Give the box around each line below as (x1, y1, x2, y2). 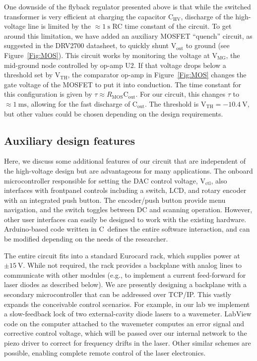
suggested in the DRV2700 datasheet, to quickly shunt (4, 40, 169, 51)
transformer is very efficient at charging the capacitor (4, 11, 166, 21)
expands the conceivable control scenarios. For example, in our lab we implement (4, 299, 250, 309)
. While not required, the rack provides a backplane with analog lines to (23, 260, 242, 270)
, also (211, 175, 227, 185)
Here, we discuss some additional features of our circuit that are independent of (4, 156, 246, 166)
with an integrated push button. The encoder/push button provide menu (4, 194, 226, 205)
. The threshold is (144, 98, 199, 109)
